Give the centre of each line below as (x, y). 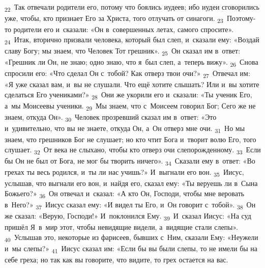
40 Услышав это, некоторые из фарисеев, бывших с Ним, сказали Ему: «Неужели (131, 237)
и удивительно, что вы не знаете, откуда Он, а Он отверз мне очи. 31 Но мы (125, 129)
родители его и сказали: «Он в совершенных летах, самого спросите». (123, 29)
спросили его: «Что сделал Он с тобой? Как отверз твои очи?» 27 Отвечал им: (127, 74)
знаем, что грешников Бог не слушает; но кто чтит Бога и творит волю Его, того (130, 139)
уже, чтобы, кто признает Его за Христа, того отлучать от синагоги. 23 (114, 19)
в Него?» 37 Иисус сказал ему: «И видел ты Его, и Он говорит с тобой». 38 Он (130, 205)
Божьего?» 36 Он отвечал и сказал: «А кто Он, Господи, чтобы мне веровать (125, 194)
